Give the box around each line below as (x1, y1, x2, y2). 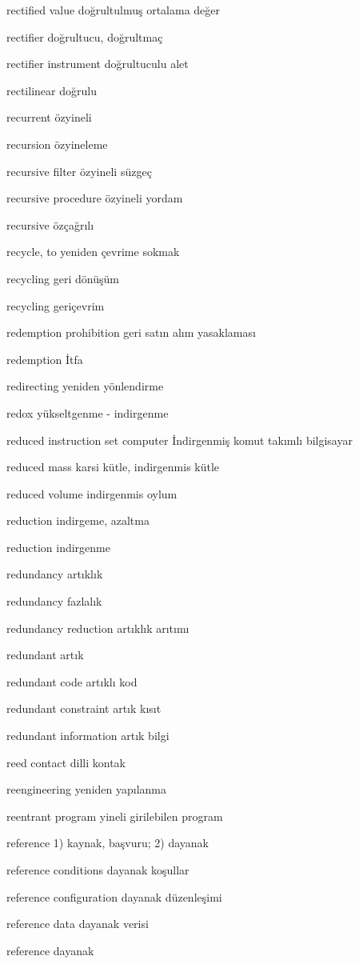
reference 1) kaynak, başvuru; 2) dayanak (6, 834, 209, 851)
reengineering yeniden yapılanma (6, 781, 166, 798)
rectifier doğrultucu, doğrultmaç (6, 28, 163, 45)
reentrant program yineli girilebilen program (6, 807, 223, 824)
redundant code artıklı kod (6, 673, 138, 690)
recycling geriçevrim (6, 297, 105, 314)
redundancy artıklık (6, 566, 103, 582)
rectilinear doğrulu (6, 82, 97, 98)
